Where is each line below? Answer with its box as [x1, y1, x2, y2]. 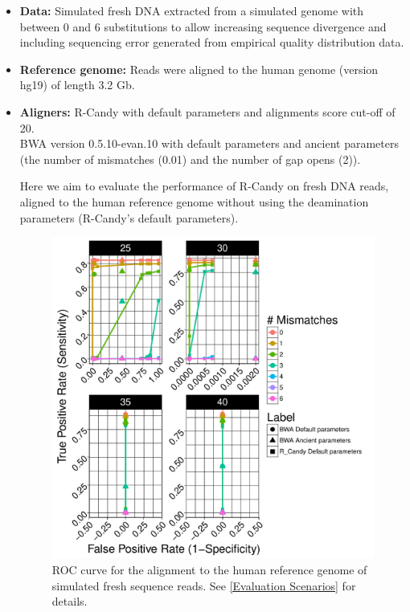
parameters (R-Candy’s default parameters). [19, 209, 239, 226]
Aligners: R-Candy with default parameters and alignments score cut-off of [19, 103, 396, 120]
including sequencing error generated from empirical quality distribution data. [19, 34, 404, 51]
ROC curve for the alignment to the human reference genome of [51, 561, 367, 577]
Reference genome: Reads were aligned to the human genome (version [19, 60, 379, 77]
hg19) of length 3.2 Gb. [19, 76, 135, 93]
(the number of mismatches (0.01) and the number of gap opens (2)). [19, 150, 361, 167]
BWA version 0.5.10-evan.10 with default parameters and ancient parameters [19, 135, 399, 152]
